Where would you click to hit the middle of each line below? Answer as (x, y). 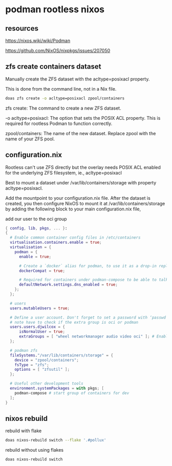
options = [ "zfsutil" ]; (42, 370)
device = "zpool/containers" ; (47, 360)
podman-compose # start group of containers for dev (72, 393)
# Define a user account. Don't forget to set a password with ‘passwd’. (90, 317)
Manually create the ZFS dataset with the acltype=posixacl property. (78, 79)
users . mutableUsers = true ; (40, 308)
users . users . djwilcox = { (38, 327)
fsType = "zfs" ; (32, 365)
